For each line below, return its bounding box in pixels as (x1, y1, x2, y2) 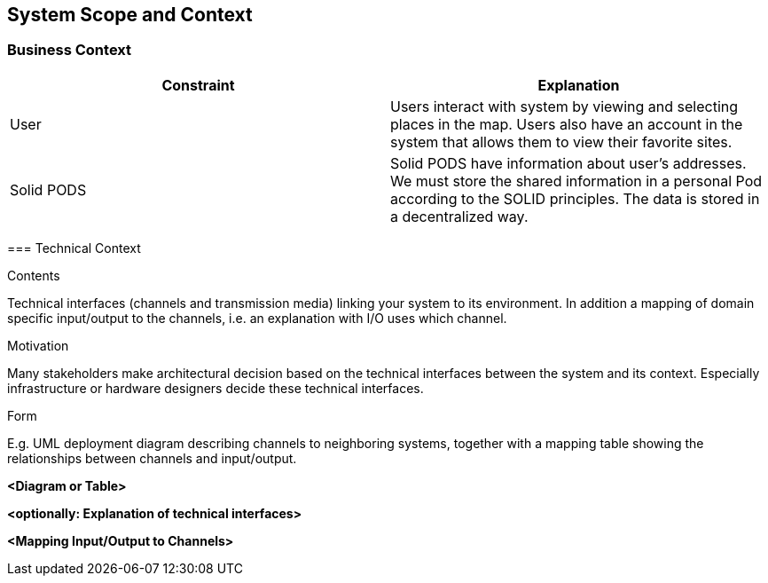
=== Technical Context (7, 240, 141, 256)
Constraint (161, 75, 235, 94)
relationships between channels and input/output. (7, 450, 297, 466)
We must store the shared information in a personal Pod (390, 171, 763, 190)
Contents (7, 267, 60, 283)
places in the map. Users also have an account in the (390, 114, 743, 133)
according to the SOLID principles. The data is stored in (390, 189, 760, 208)
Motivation (7, 337, 69, 353)
